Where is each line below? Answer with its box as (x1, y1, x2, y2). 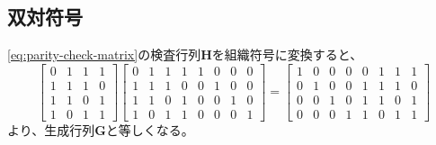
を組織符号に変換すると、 (211, 45, 363, 64)
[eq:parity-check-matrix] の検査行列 (7, 45, 201, 64)
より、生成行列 (7, 120, 95, 139)
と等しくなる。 (105, 120, 194, 139)
